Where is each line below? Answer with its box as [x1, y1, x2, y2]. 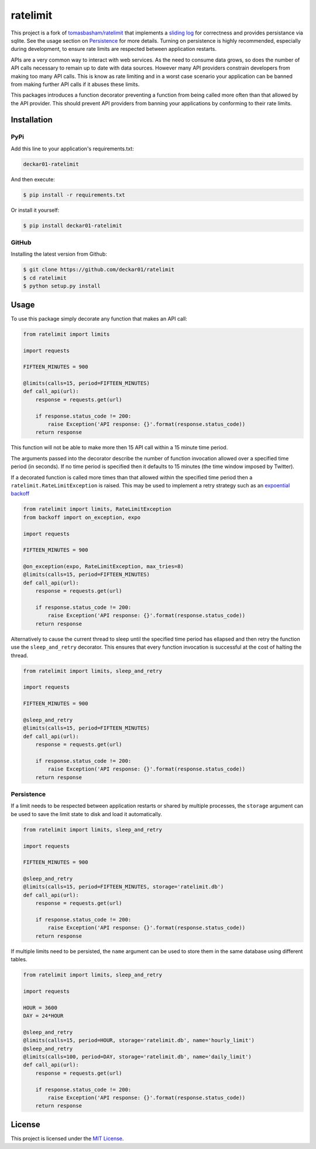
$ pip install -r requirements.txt [23, 191, 125, 198]
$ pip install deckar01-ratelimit [23, 222, 122, 229]
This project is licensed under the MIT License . [11, 1135, 124, 1142]
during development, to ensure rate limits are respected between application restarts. [11, 46, 217, 53]
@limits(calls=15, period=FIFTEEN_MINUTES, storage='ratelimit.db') [23, 883, 224, 890]
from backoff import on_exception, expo [23, 514, 140, 521]
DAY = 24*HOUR [23, 1013, 64, 1019]
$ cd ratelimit [23, 274, 67, 281]
